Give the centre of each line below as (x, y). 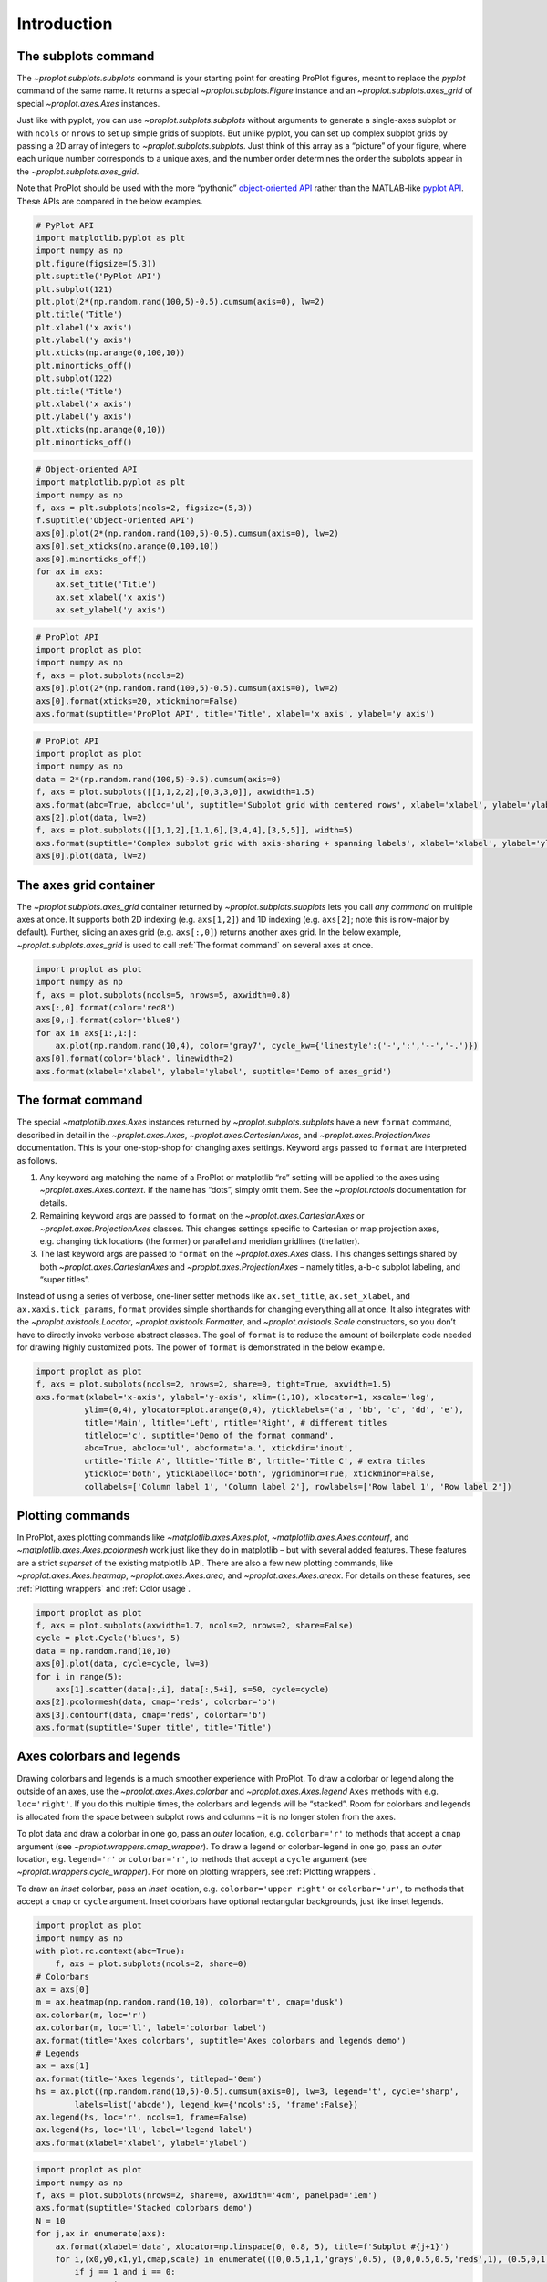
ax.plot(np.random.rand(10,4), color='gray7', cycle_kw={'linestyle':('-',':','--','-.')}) (267, 1046)
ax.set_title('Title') (106, 585)
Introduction (65, 24)
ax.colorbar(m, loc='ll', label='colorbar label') (152, 2028)
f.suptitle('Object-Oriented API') (115, 521)
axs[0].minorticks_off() (92, 559)
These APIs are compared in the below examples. (110, 201)
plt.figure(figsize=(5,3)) (96, 263)
